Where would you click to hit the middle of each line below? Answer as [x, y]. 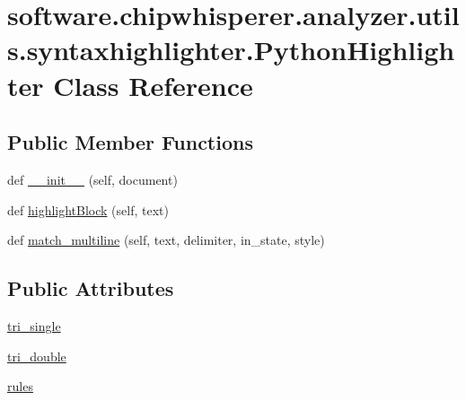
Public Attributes [91, 288]
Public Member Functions [130, 142]
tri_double [37, 356]
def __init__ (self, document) [92, 179]
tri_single [34, 325]
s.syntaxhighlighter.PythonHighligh [231, 50]
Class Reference [153, 85]
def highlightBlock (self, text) [88, 209]
